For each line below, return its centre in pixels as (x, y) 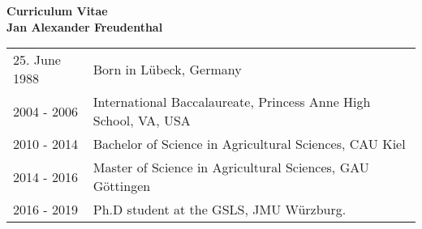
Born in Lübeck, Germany (167, 69)
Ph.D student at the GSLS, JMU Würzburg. (220, 210)
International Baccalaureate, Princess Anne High (232, 102)
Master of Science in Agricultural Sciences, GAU (231, 168)
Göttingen (122, 186)
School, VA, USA (142, 121)
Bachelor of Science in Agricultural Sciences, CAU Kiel (249, 144)
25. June (37, 60)
